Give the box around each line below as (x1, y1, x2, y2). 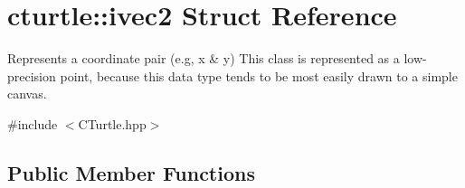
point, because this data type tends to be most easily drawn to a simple (60, 66, 458, 85)
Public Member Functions (7, 158, 255, 186)
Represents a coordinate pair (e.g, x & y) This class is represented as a (7, 49, 400, 68)
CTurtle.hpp (78, 114, 147, 133)
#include (7, 114, 58, 133)
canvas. (7, 84, 47, 103)
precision (7, 66, 56, 85)
